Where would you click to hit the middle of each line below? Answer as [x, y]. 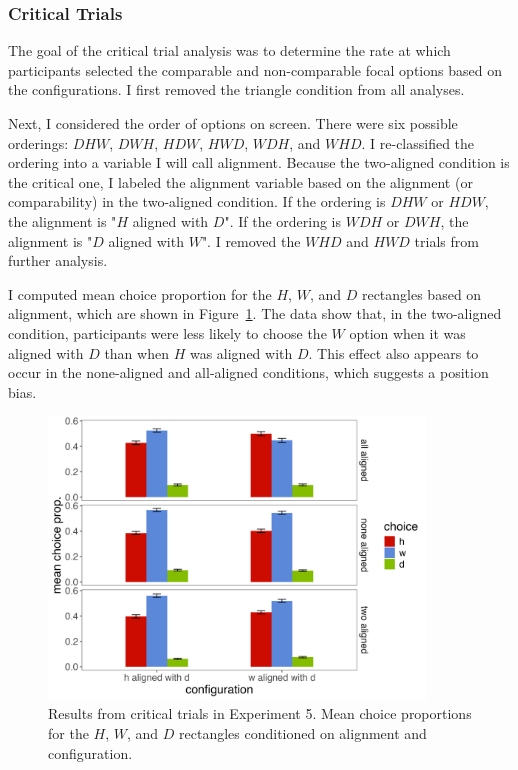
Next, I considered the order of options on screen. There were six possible [233, 123]
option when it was [407, 332]
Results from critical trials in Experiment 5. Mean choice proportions [260, 713]
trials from [446, 240]
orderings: [38, 142]
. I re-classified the [418, 142]
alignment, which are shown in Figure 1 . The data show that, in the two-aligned [255, 313]
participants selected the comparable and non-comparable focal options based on [255, 69]
